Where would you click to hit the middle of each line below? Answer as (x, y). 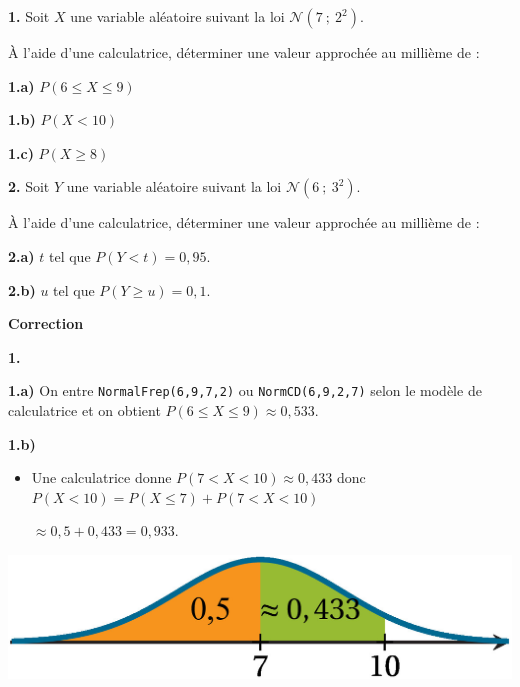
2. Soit (29, 186)
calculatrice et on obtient (84, 410)
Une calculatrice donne (101, 477)
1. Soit (29, 16)
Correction (46, 323)
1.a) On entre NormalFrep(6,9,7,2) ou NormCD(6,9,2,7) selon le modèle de (245, 390)
